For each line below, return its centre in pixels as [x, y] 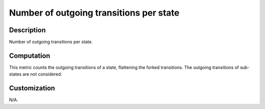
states [15, 74]
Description [27, 30]
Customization [32, 88]
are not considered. [42, 74]
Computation [30, 55]
